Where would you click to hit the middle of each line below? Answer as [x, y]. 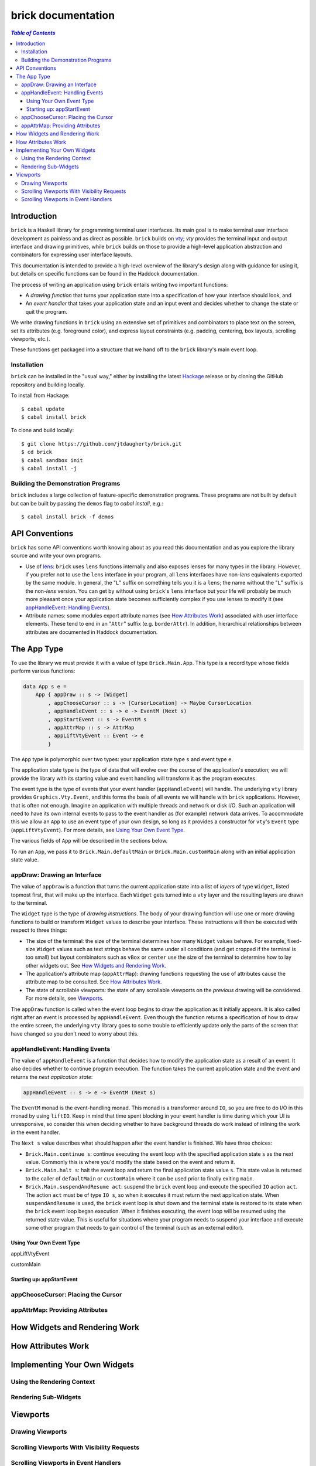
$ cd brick [37, 452]
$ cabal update [43, 409]
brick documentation [63, 15]
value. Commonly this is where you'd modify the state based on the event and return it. [130, 1162]
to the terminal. [29, 902]
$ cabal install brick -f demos [68, 517]
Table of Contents [33, 33]
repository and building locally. [48, 385]
